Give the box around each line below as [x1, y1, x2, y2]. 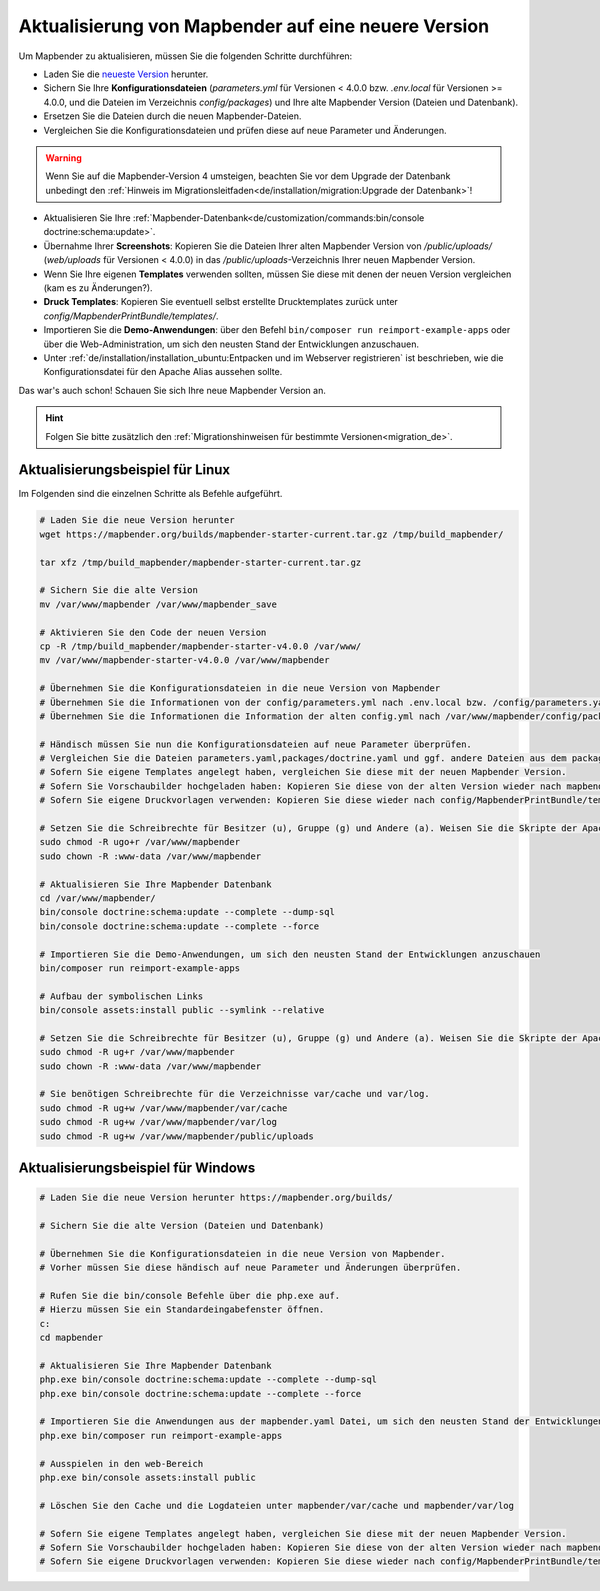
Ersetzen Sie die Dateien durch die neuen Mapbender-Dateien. [43, 110, 302, 122]
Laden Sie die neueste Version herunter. [43, 68, 209, 80]
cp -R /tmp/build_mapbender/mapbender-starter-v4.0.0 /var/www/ [39, 640, 362, 652]
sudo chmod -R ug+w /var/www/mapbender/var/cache [39, 1102, 288, 1114]
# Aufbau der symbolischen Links [39, 990, 204, 1002]
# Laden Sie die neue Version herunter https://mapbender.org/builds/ [39, 1192, 394, 1204]
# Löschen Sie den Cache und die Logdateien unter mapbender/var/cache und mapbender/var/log [39, 1500, 515, 1511]
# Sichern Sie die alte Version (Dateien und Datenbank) [39, 1220, 325, 1231]
